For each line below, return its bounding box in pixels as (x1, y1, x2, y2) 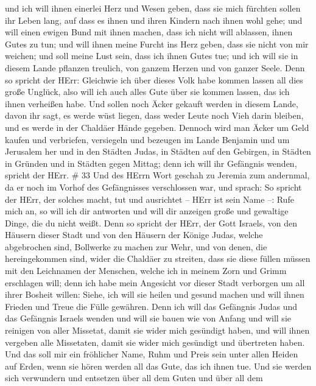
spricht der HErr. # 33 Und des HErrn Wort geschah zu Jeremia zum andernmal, (5, 169, 310, 181)
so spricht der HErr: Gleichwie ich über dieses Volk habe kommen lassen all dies (5, 73, 303, 86)
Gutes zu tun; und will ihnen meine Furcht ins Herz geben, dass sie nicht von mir (5, 37, 309, 50)
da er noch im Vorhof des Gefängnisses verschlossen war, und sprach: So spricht (5, 180, 302, 193)
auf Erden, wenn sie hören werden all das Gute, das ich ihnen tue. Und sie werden (5, 359, 312, 372)
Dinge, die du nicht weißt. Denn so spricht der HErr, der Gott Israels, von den (5, 216, 297, 229)
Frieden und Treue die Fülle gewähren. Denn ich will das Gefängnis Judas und (5, 300, 298, 312)
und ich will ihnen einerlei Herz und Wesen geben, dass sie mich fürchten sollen (5, 2, 301, 14)
